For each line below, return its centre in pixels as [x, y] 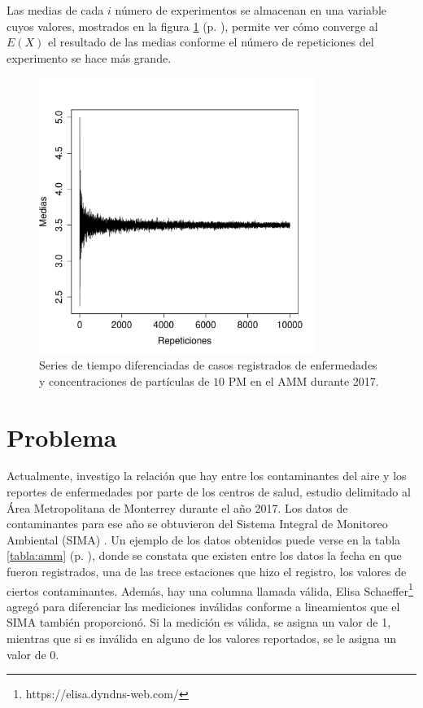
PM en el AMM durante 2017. [303, 380]
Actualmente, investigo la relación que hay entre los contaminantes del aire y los [207, 476]
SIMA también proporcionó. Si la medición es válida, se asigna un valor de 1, [199, 622]
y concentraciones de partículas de [124, 380]
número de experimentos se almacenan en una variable [251, 10]
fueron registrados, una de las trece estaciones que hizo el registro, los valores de [207, 572]
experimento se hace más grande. [89, 57]
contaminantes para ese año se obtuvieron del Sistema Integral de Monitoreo [197, 524]
